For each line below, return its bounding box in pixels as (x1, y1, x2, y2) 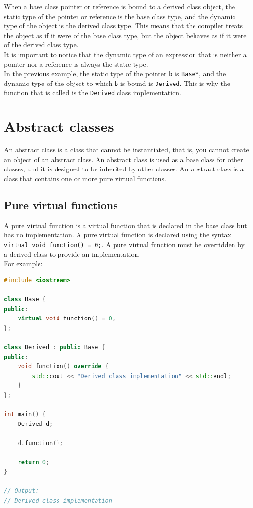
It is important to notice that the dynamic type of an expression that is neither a (4, 49, 247, 59)
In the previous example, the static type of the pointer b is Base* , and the (4, 68, 226, 79)
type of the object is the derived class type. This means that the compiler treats (4, 21, 243, 31)
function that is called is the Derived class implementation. (4, 87, 181, 98)
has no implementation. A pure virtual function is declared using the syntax (4, 230, 231, 240)
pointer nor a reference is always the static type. (4, 59, 148, 69)
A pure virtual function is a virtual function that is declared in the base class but (4, 220, 247, 230)
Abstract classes (4, 116, 114, 136)
